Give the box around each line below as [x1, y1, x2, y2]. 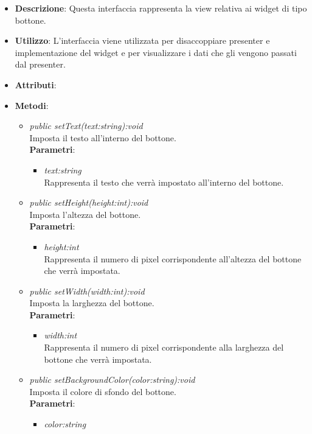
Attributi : [15, 78, 57, 91]
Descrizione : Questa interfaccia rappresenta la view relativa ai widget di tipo [15, 2, 307, 14]
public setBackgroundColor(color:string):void [29, 373, 195, 386]
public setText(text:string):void [29, 119, 143, 132]
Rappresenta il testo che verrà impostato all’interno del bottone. [44, 175, 284, 188]
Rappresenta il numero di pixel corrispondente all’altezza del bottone [44, 252, 302, 265]
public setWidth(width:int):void [29, 284, 145, 297]
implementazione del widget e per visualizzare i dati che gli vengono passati [15, 46, 297, 58]
